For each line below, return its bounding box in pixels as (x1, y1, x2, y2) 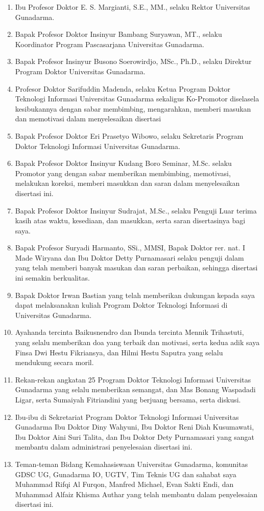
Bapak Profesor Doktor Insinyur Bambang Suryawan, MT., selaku (15, 29, 222, 39)
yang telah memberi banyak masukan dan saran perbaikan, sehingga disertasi (15, 262, 258, 273)
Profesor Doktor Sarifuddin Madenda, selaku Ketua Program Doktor (15, 83, 231, 94)
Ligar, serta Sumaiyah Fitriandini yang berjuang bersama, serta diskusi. (15, 394, 241, 404)
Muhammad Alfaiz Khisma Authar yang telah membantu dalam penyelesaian (15, 488, 258, 499)
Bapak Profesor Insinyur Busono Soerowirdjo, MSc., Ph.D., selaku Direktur (15, 56, 252, 67)
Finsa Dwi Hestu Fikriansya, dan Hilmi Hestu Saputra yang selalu (15, 347, 223, 357)
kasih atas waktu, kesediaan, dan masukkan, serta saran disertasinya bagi (15, 215, 246, 226)
